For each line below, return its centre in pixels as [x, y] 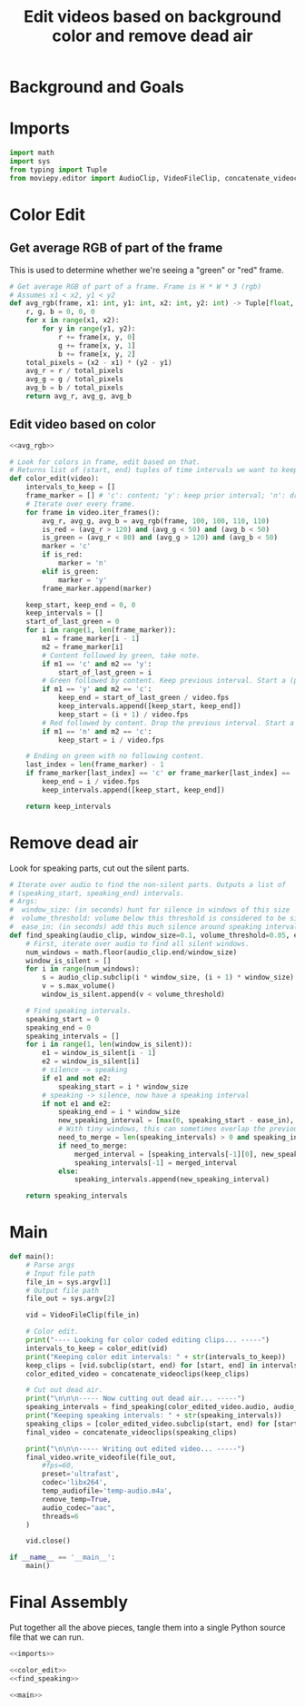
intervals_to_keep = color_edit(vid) [97, 1348]
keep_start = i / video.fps [111, 740]
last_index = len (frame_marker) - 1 [95, 765]
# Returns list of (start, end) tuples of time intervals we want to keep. [156, 470]
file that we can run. [47, 1637]
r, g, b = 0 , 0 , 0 [60, 312]
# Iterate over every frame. [81, 504]
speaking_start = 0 [63, 1019]
